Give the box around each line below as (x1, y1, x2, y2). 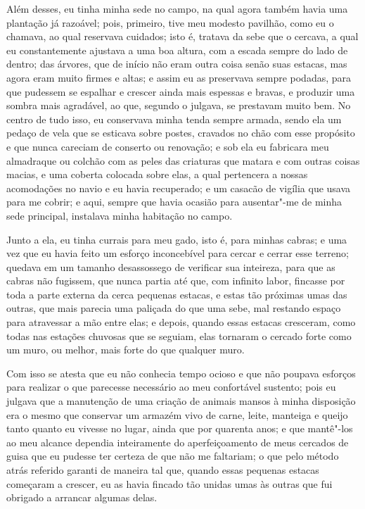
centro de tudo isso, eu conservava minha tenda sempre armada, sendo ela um (6, 111, 342, 126)
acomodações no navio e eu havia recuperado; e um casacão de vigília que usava (6, 180, 351, 195)
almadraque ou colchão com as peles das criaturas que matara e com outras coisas (6, 153, 360, 168)
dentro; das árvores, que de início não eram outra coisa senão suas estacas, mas (6, 56, 347, 71)
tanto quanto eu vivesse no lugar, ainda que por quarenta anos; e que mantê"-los (6, 421, 353, 436)
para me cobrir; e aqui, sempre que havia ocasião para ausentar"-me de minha (6, 194, 342, 209)
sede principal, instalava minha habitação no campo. (6, 208, 233, 222)
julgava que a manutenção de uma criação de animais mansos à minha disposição (6, 394, 356, 408)
